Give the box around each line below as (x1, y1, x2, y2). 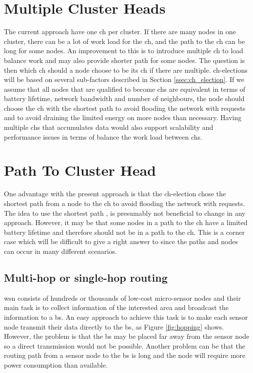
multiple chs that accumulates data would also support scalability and (4, 122, 214, 132)
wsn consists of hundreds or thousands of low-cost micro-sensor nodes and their (4, 292, 241, 303)
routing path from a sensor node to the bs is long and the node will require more (4, 350, 246, 360)
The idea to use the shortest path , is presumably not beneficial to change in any (4, 207, 246, 218)
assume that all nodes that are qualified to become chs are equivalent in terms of (4, 83, 246, 94)
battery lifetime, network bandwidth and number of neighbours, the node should (4, 93, 245, 104)
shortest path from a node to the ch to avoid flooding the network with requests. (4, 198, 245, 208)
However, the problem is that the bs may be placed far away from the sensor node (4, 331, 250, 341)
